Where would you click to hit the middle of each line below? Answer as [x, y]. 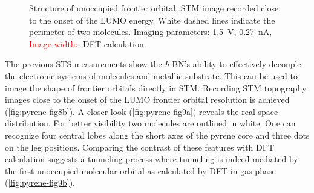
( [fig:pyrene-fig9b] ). [40, 182]
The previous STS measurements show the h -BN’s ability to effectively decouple [153, 64]
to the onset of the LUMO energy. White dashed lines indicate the [152, 20]
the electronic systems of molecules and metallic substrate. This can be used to [152, 75]
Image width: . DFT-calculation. [88, 43]
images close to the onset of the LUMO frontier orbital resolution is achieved [147, 100]
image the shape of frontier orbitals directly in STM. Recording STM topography [156, 87]
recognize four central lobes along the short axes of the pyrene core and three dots [157, 135]
